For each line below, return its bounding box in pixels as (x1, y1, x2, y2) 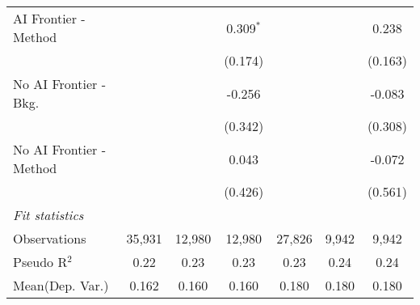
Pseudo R (13, 252, 68, 271)
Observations (13, 229, 86, 248)
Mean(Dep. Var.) (13, 276, 109, 294)
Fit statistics (13, 205, 84, 224)
